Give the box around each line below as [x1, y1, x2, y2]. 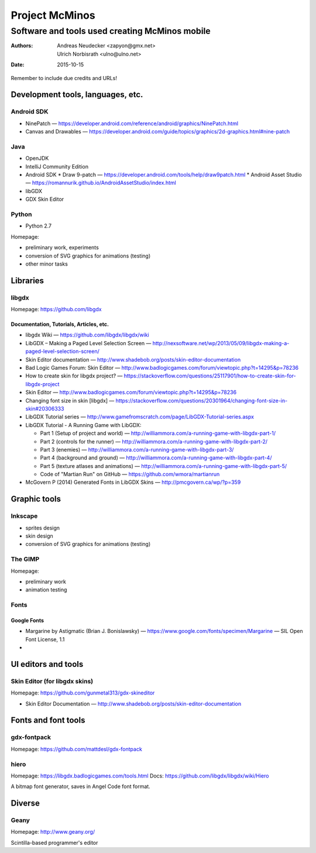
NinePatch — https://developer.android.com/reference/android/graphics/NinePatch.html [25, 120, 239, 127]
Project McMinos [11, 9, 96, 22]
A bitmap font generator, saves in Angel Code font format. [11, 783, 150, 790]
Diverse [11, 799, 40, 809]
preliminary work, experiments [25, 244, 99, 251]
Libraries [11, 276, 44, 286]
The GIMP [11, 555, 40, 563]
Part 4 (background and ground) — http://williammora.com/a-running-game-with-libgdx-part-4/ [40, 454, 272, 462]
